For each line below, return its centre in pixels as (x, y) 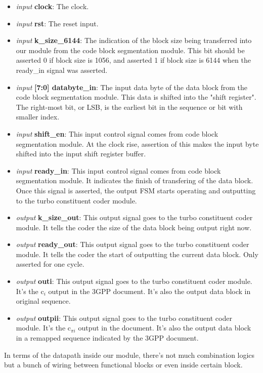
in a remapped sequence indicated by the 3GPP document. (107, 338)
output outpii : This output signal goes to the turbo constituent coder (124, 318)
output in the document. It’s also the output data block (165, 328)
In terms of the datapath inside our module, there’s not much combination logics (129, 355)
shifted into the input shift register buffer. (81, 154)
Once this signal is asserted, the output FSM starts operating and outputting (136, 190)
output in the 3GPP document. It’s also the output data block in (149, 291)
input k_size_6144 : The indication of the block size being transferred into (134, 40)
